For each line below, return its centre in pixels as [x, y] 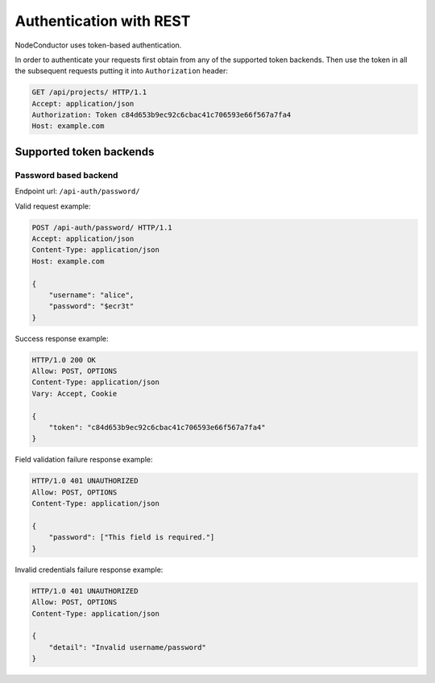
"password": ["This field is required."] [132, 537]
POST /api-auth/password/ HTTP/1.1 [102, 227]
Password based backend [66, 175]
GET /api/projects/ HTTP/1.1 [89, 92]
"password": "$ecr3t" [91, 306]
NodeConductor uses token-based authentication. [98, 45]
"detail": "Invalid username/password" [128, 647]
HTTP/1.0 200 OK [64, 360]
